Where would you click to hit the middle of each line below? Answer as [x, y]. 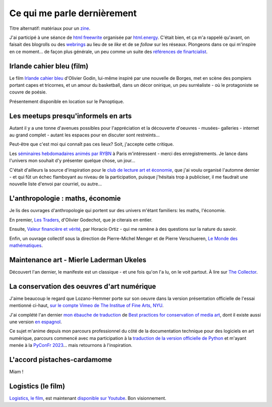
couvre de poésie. [28, 92]
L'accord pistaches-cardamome [61, 359]
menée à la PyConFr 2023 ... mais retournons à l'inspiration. [71, 345]
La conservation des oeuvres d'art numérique [83, 286]
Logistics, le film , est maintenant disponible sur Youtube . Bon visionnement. [88, 398]
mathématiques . [26, 245]
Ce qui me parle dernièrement [73, 13]
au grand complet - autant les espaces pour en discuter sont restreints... [84, 135]
